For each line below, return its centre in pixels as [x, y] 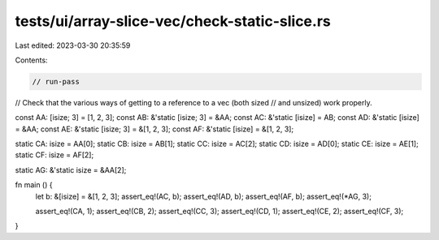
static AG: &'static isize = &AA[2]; [71, 169]
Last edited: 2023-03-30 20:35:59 [73, 45]
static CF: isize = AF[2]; [54, 155]
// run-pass [56, 81]
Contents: [31, 60]
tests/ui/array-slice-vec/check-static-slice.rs [173, 21]
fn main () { [34, 185]
